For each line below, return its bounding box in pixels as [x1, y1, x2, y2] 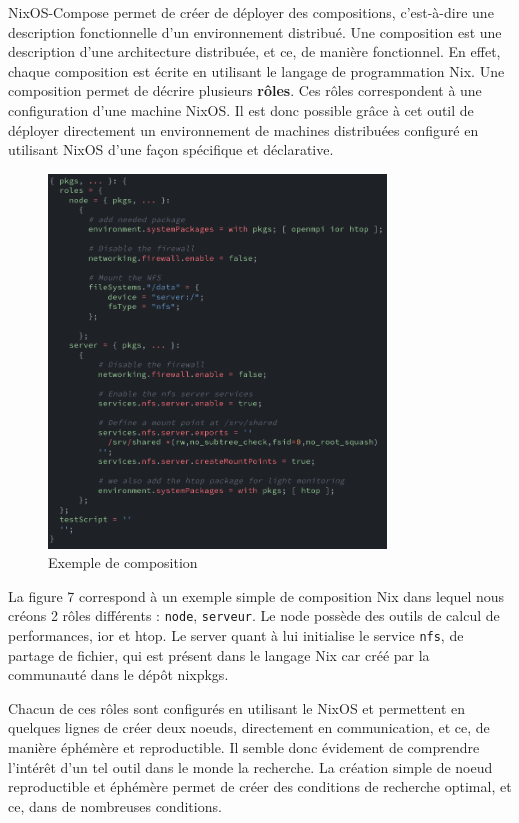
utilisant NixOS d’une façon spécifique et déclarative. [8, 139, 334, 160]
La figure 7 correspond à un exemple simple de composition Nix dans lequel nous [8, 585, 505, 606]
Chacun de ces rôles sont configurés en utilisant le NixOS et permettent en [8, 697, 466, 718]
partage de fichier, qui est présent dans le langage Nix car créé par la [8, 644, 430, 665]
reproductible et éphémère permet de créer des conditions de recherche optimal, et [8, 776, 512, 797]
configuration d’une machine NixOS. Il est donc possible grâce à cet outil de [8, 99, 474, 120]
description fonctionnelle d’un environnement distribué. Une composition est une [8, 21, 502, 42]
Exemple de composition [48, 552, 198, 573]
